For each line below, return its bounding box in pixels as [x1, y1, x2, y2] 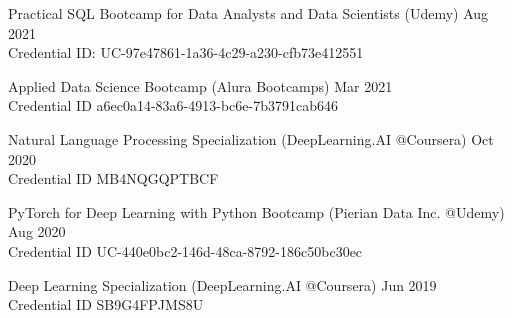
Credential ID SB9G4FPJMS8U [8, 294, 204, 315]
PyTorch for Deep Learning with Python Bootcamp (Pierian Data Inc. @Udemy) [8, 201, 505, 222]
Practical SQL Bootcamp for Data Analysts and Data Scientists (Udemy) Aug [8, 3, 489, 23]
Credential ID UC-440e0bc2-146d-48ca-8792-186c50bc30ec [8, 240, 363, 261]
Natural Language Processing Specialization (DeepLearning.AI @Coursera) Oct [8, 128, 494, 149]
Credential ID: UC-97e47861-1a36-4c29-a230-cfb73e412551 [8, 42, 364, 63]
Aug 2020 [8, 221, 66, 242]
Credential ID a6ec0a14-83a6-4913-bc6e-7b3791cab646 [8, 95, 338, 116]
